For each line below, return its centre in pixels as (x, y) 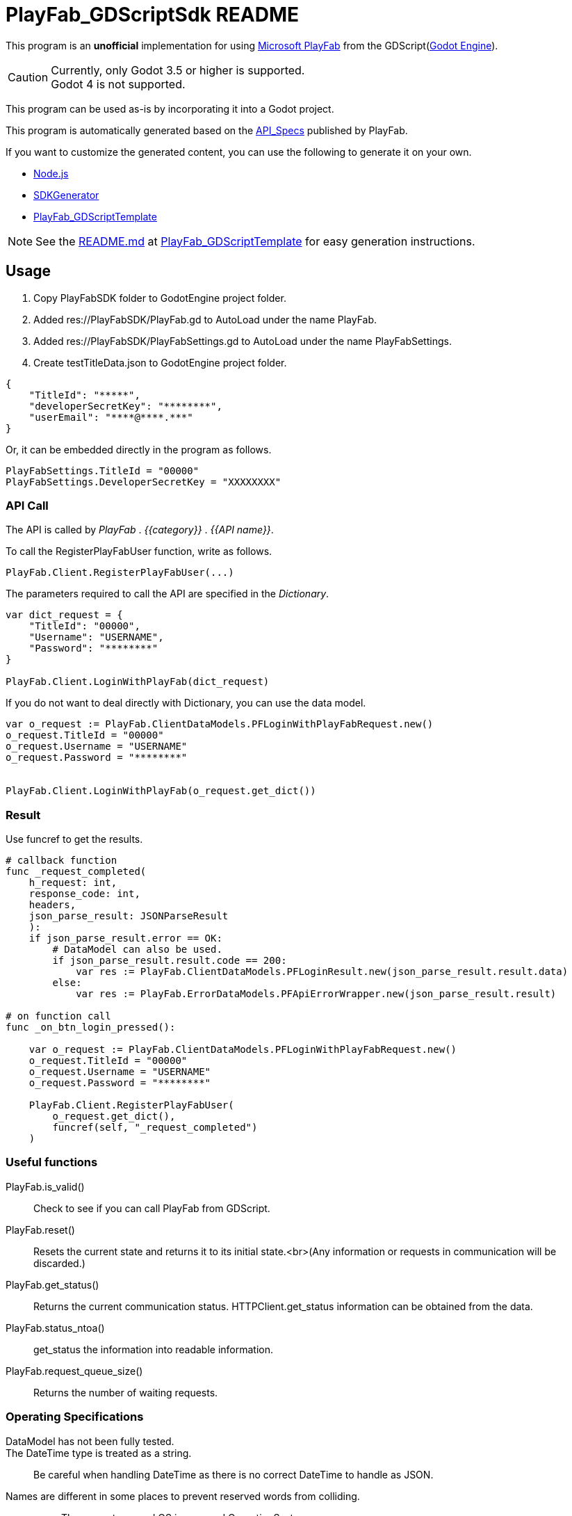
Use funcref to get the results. (74, 839)
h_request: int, (73, 883)
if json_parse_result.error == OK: (125, 938)
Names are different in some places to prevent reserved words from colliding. (183, 1496)
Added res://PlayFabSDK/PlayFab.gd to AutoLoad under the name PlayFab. (205, 319)
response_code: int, (84, 894)
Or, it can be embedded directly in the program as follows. (139, 449)
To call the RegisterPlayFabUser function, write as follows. (139, 551)
